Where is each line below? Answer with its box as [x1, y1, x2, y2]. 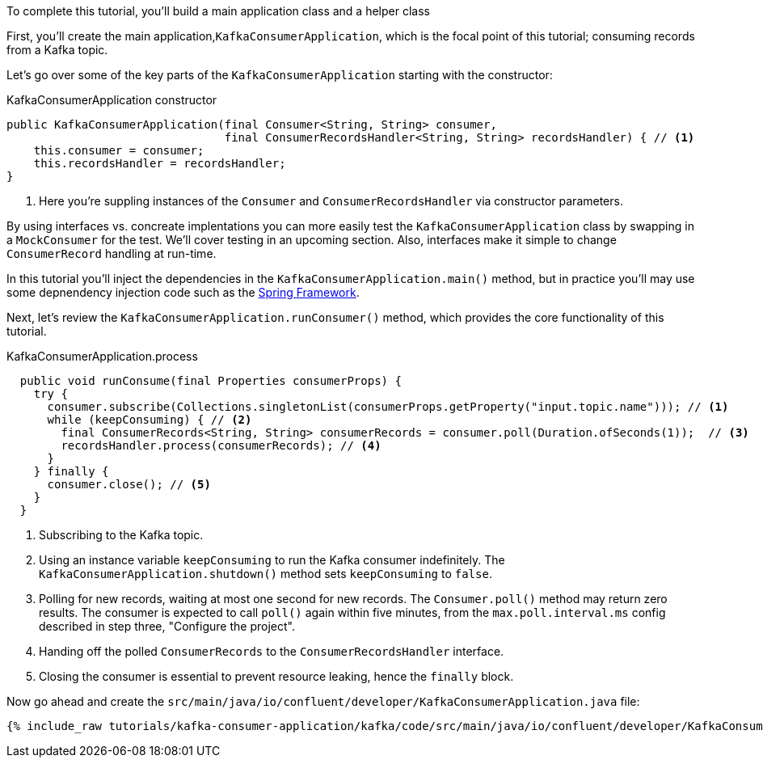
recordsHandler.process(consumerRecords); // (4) [61, 439, 381, 452]
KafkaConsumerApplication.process [6, 349, 198, 363]
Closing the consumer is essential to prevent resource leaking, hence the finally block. [39, 669, 514, 683]
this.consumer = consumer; [33, 144, 204, 157]
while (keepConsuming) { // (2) [47, 413, 252, 426]
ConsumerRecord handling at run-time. [6, 247, 217, 260]
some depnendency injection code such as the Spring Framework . [6, 285, 360, 299]
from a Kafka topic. [6, 43, 108, 57]
